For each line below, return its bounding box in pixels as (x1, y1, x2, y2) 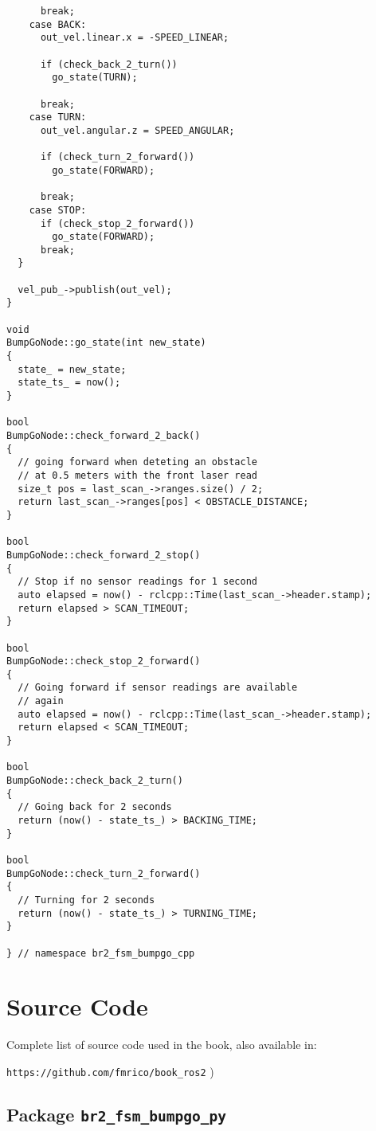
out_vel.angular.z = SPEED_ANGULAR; (40, 124, 235, 136)
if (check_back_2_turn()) (40, 58, 178, 70)
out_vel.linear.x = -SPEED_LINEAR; (40, 32, 229, 44)
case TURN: (29, 112, 87, 123)
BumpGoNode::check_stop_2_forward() (6, 656, 201, 667)
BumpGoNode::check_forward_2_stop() (6, 549, 201, 561)
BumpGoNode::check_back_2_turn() (6, 775, 183, 787)
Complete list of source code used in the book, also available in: (6, 1036, 317, 1053)
